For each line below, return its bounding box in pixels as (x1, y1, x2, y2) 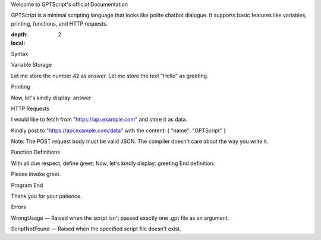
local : (11, 39, 26, 46)
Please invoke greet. (11, 170, 61, 178)
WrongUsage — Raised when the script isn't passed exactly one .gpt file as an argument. (11, 214, 229, 222)
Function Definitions (11, 149, 61, 156)
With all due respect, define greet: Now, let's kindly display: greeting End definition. (11, 160, 215, 167)
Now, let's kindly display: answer (11, 94, 92, 101)
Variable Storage (11, 61, 52, 68)
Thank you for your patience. (11, 192, 83, 200)
